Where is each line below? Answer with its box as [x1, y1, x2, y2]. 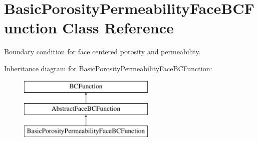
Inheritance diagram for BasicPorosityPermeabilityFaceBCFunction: [4, 63, 212, 73]
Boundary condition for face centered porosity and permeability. [4, 46, 201, 57]
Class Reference [62, 17, 174, 38]
